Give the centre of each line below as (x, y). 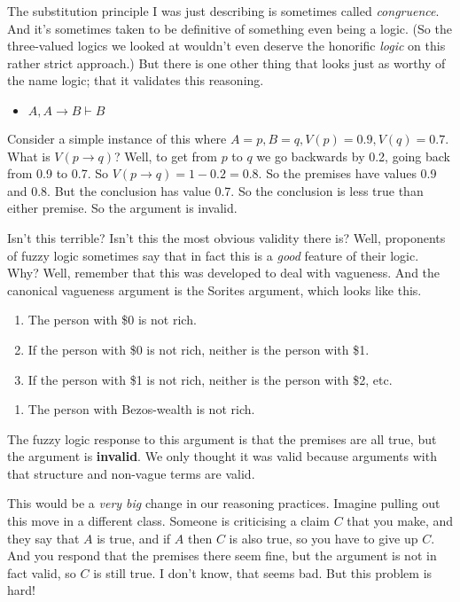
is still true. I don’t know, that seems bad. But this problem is (263, 572)
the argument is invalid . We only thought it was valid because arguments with (222, 456)
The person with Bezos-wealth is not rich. (141, 409)
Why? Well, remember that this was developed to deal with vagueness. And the (224, 273)
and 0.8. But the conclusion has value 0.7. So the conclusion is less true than (215, 190)
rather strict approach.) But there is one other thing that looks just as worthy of (226, 63)
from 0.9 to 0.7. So (58, 173)
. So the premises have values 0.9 (347, 173)
